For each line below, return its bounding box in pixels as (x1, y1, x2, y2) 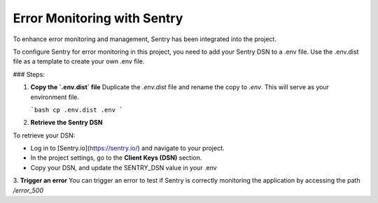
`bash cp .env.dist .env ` (30, 105, 123, 114)
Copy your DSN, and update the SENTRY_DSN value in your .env (30, 163, 217, 172)
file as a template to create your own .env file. (13, 57, 145, 66)
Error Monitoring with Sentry (13, 10, 183, 26)
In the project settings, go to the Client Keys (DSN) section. (30, 153, 202, 162)
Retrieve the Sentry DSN (30, 119, 103, 127)
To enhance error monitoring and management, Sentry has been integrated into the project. (13, 35, 276, 43)
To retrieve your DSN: (13, 131, 76, 140)
